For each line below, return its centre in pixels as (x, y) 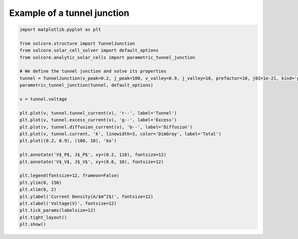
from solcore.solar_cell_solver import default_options (89, 50)
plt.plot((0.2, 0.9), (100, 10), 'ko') (68, 141)
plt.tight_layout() (43, 217)
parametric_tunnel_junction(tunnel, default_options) (86, 85)
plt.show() (33, 224)
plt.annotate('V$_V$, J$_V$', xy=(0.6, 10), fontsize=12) (92, 162)
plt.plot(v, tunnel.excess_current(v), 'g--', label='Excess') (98, 120)
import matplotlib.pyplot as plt (60, 30)
